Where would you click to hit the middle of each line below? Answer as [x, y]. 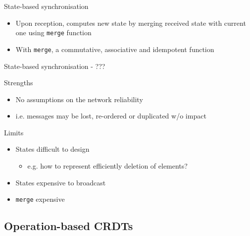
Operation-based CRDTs [69, 226]
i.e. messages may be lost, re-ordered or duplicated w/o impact [111, 116]
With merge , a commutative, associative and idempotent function [115, 49]
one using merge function [53, 32]
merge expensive [40, 199]
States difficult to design [52, 149]
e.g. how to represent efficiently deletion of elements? [107, 166]
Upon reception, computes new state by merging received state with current [131, 23]
